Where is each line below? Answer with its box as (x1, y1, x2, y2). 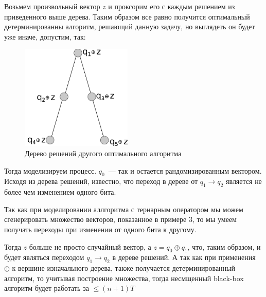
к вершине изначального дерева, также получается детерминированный (12, 263, 235, 273)
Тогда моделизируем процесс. (4, 165, 97, 176)
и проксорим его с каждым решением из (108, 1, 235, 11)
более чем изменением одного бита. (4, 187, 116, 197)
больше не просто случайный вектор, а (29, 241, 151, 252)
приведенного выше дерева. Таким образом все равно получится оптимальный (4, 11, 250, 22)
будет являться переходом (4, 252, 84, 263)
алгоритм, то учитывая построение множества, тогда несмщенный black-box (4, 272, 244, 283)
